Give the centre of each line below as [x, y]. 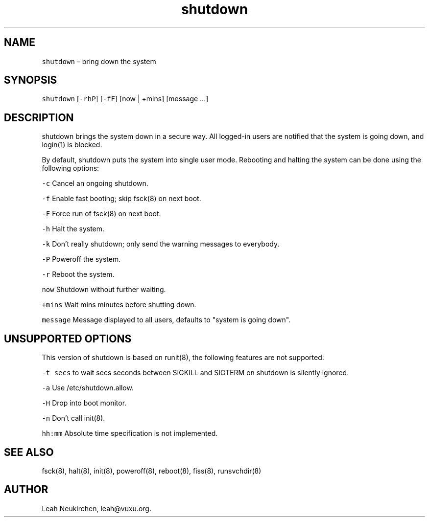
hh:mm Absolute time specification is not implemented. [130, 433]
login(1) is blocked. [72, 145]
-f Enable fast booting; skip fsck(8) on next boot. [121, 199]
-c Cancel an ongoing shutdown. [95, 183]
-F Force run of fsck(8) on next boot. [101, 214]
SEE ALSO [29, 452]
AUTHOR [26, 490]
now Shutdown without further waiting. [104, 290]
